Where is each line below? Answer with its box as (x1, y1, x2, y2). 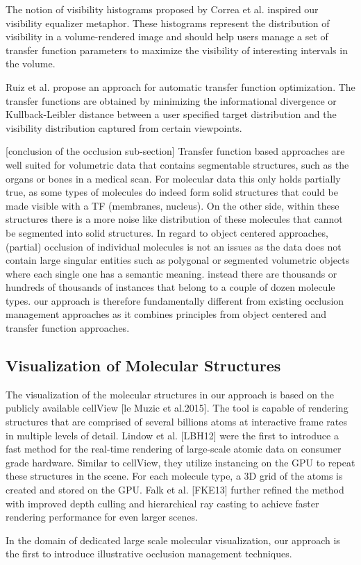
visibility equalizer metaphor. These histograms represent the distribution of (6, 15, 330, 30)
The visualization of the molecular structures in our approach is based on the (6, 387, 335, 401)
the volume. (6, 56, 56, 71)
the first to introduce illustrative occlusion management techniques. (6, 546, 292, 561)
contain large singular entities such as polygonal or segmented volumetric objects (6, 253, 350, 267)
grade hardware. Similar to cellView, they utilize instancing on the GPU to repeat (6, 455, 355, 469)
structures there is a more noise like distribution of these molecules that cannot (6, 212, 343, 226)
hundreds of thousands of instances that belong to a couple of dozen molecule (6, 280, 335, 294)
